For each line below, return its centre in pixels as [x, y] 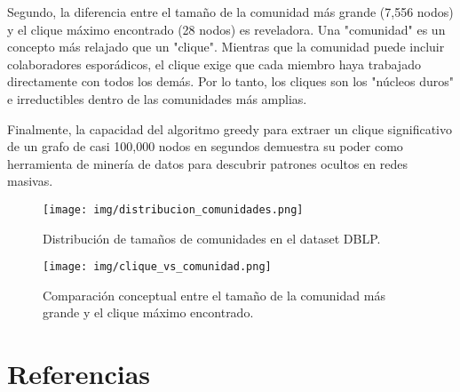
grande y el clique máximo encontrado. [148, 312]
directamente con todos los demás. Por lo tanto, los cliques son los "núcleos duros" [230, 81]
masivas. [30, 181]
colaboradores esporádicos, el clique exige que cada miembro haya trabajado [214, 64]
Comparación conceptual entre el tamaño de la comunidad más [214, 295]
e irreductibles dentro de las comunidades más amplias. [157, 98]
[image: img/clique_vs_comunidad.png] [157, 267]
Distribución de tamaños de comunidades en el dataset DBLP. [212, 238]
